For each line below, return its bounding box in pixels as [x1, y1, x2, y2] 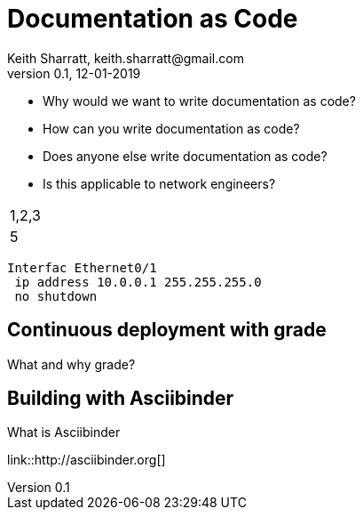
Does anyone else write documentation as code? [43, 148, 327, 164]
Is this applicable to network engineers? [43, 175, 276, 191]
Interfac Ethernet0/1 [7, 260, 157, 275]
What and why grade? [7, 356, 136, 372]
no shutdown [14, 288, 98, 303]
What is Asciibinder [7, 424, 121, 440]
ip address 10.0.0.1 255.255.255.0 [14, 274, 262, 289]
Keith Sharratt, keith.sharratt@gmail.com [7, 50, 244, 66]
